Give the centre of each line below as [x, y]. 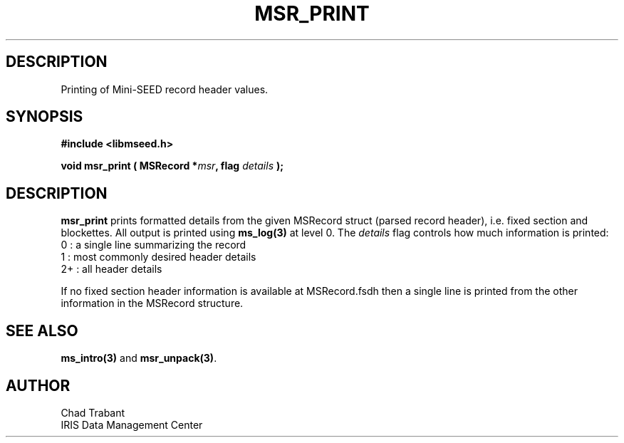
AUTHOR [38, 385]
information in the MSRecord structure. [152, 303]
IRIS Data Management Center [132, 424]
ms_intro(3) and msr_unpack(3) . [139, 358]
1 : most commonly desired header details [158, 257]
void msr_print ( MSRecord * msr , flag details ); [172, 166]
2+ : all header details [111, 269]
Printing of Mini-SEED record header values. [165, 89]
